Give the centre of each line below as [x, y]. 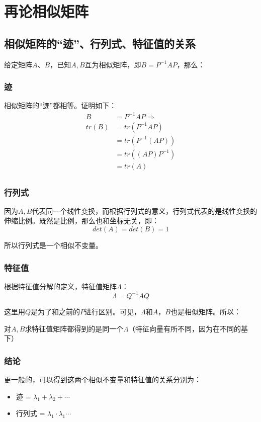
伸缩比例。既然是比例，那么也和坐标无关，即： [81, 221]
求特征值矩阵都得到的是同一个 [74, 328]
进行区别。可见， [113, 311]
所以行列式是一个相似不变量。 [53, 245]
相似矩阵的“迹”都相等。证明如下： [60, 105]
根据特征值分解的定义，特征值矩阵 [60, 286]
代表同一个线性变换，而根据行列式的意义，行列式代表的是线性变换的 [145, 210]
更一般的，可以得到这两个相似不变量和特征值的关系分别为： [103, 379]
